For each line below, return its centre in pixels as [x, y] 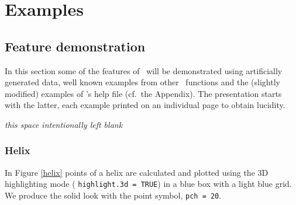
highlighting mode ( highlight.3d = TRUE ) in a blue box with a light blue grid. [148, 184]
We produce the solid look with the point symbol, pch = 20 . [113, 195]
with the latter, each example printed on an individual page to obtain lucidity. [145, 105]
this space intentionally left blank [64, 124]
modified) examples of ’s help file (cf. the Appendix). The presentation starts [143, 93]
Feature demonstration [75, 46]
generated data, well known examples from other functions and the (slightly [142, 82]
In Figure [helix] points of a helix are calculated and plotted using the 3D [137, 172]
